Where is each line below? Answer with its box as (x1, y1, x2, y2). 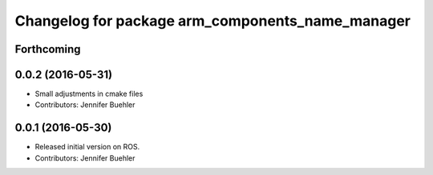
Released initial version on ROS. (34, 142, 140, 152)
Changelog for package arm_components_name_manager (14, 12, 411, 30)
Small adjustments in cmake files (34, 89, 144, 99)
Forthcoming (14, 42, 81, 56)
